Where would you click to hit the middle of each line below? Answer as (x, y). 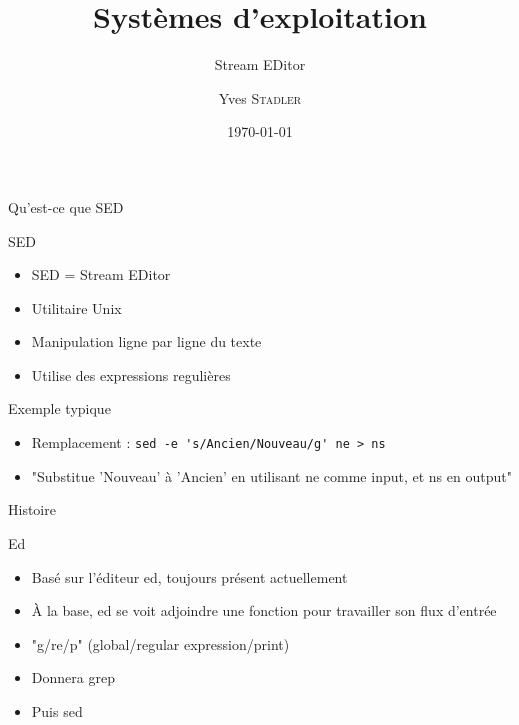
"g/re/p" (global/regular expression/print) (160, 643)
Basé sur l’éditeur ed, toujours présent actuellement (189, 576)
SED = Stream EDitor (101, 274)
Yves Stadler (260, 97)
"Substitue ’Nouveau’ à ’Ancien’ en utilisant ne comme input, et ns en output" (271, 475)
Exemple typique (59, 408)
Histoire (32, 509)
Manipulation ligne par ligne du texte (146, 341)
